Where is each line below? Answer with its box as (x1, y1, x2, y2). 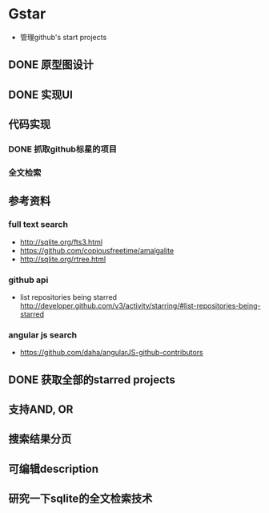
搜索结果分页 (8, 432, 72, 446)
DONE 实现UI (8, 87, 74, 101)
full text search (8, 219, 68, 230)
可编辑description (8, 462, 98, 475)
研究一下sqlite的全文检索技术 (8, 492, 153, 506)
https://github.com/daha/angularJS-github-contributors (19, 348, 204, 357)
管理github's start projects (19, 32, 107, 42)
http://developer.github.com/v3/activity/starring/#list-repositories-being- (19, 301, 262, 310)
